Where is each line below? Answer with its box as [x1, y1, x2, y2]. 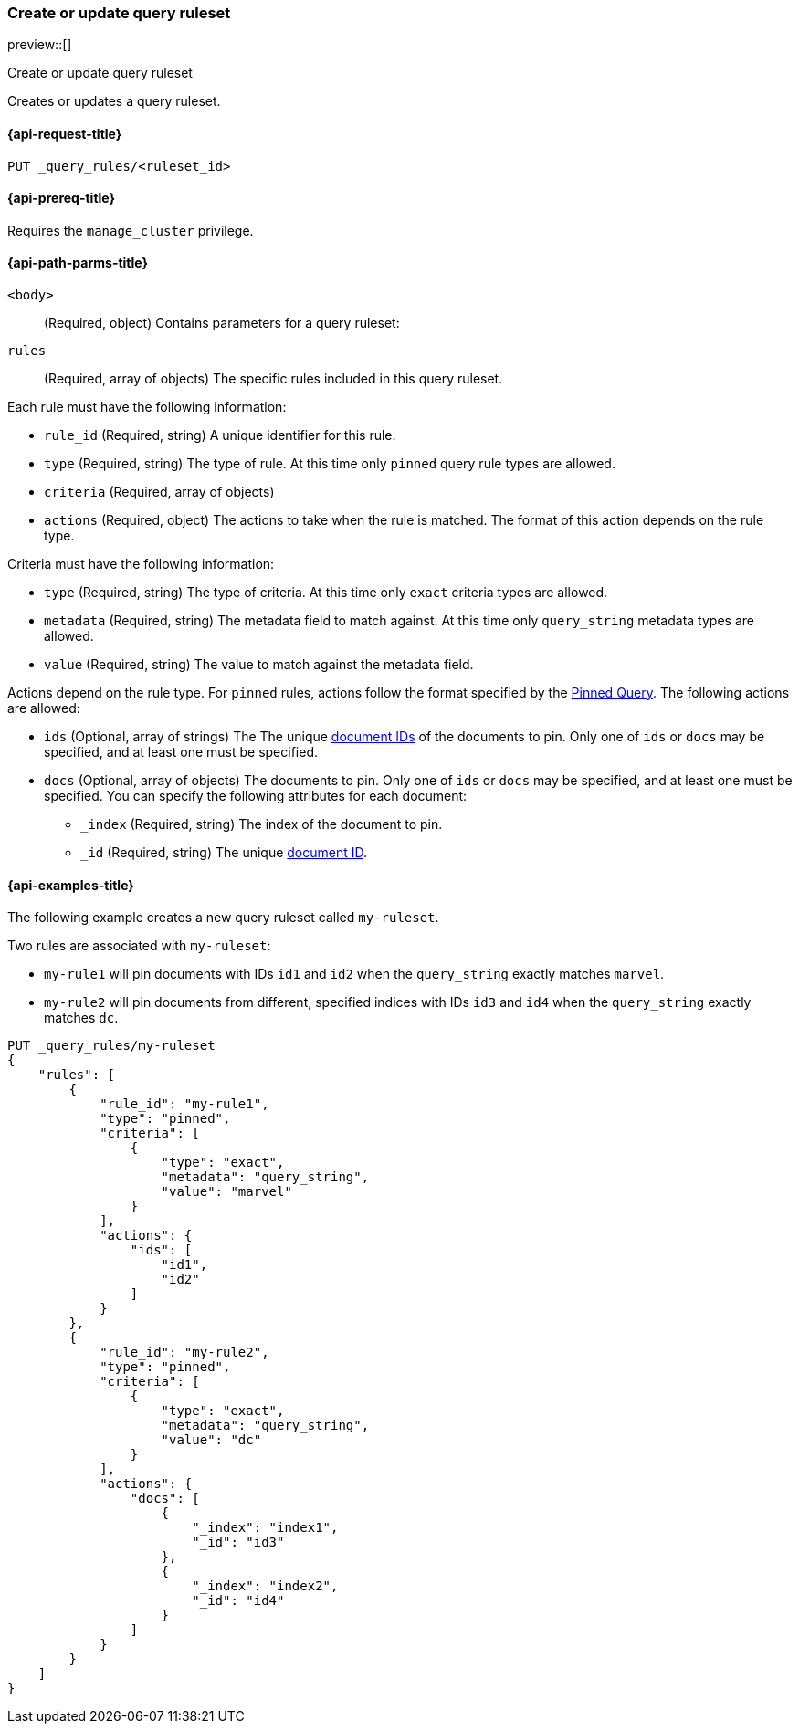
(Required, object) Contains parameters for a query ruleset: [44, 315, 400, 331]
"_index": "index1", [192, 1520, 339, 1536]
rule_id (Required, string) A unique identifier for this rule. [44, 427, 396, 444]
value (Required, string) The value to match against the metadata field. [44, 656, 474, 673]
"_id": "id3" [192, 1535, 285, 1550]
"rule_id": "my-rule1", [100, 1096, 269, 1112]
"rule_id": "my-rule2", [100, 1345, 269, 1360]
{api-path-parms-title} [7, 255, 149, 271]
